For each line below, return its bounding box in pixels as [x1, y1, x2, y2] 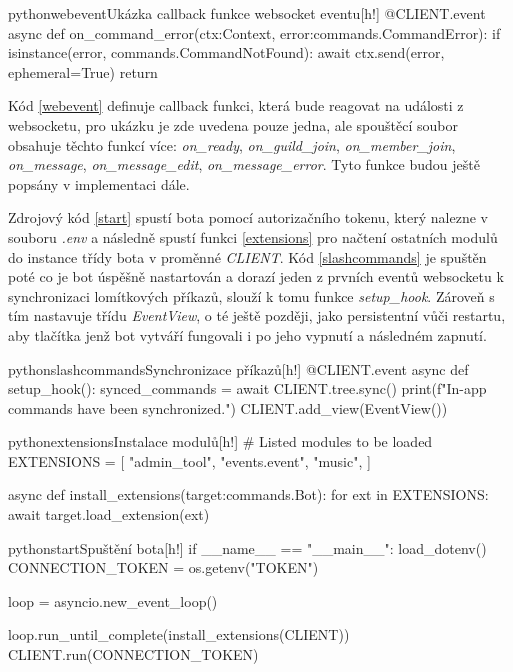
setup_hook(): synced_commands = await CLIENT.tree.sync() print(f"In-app [8, 378, 487, 399]
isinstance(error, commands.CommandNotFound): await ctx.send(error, [8, 42, 445, 63]
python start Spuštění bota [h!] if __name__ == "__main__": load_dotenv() [8, 537, 487, 558]
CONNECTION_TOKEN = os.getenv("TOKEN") [8, 557, 319, 578]
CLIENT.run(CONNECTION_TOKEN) [8, 644, 259, 665]
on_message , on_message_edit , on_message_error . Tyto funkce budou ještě [8, 154, 480, 175]
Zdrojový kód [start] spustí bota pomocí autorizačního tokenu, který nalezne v [8, 207, 488, 228]
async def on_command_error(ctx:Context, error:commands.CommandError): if [8, 22, 501, 43]
